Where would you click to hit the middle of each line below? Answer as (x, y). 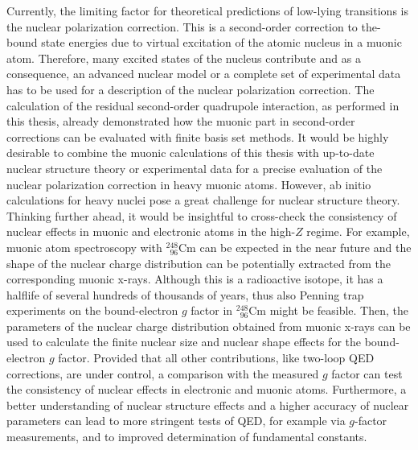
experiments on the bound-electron (92, 310)
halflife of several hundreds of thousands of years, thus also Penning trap (185, 294)
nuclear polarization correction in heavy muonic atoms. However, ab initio (189, 184)
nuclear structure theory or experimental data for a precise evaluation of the (195, 168)
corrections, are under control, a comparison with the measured (163, 373)
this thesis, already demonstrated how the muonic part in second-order (181, 121)
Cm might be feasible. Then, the (329, 310)
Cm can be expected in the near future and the (295, 247)
